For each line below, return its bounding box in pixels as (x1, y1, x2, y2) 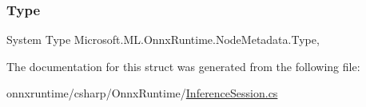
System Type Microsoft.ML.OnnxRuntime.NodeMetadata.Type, (6, 31, 320, 48)
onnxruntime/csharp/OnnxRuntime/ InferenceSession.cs (6, 85, 278, 101)
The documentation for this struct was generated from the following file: (6, 57, 360, 74)
